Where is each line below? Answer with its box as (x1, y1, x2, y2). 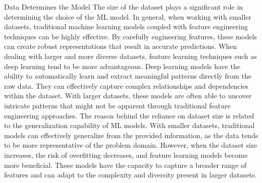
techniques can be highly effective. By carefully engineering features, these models (4, 31, 257, 41)
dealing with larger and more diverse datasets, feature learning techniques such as (4, 50, 257, 61)
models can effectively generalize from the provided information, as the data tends (4, 130, 258, 140)
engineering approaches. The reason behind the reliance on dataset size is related (4, 110, 254, 120)
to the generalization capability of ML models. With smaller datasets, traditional (4, 120, 255, 131)
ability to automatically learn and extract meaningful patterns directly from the (4, 71, 251, 81)
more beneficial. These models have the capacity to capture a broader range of (4, 159, 247, 170)
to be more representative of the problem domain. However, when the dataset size (4, 140, 257, 150)
